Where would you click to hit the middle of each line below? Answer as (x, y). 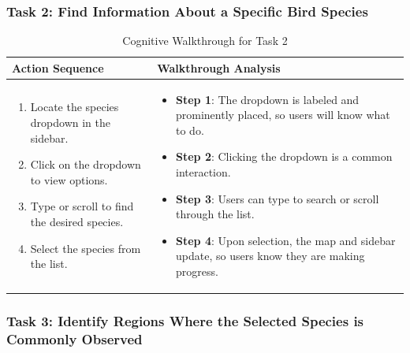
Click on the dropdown (86, 164)
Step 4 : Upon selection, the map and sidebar (286, 240)
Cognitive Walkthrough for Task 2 (205, 41)
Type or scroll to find (82, 206)
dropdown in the (70, 123)
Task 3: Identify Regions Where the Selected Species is (185, 321)
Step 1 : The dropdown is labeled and (268, 99)
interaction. (203, 172)
